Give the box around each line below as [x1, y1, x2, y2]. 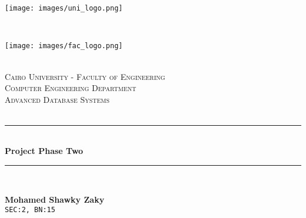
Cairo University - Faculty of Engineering [5, 70, 165, 82]
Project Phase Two [5, 145, 84, 157]
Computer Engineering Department [5, 82, 137, 94]
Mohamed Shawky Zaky [5, 193, 105, 205]
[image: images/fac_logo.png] [5, 42, 123, 51]
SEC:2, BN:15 [5, 206, 55, 214]
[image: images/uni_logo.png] [5, 4, 123, 12]
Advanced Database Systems [5, 93, 110, 105]
